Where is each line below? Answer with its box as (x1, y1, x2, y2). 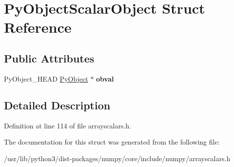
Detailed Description (4, 97, 111, 112)
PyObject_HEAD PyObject (4, 73, 88, 83)
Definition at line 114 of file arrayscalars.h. (4, 120, 132, 130)
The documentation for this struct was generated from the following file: (4, 137, 220, 147)
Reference (4, 17, 72, 37)
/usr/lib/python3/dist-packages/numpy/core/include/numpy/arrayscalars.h (4, 153, 231, 163)
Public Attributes (4, 50, 95, 65)
